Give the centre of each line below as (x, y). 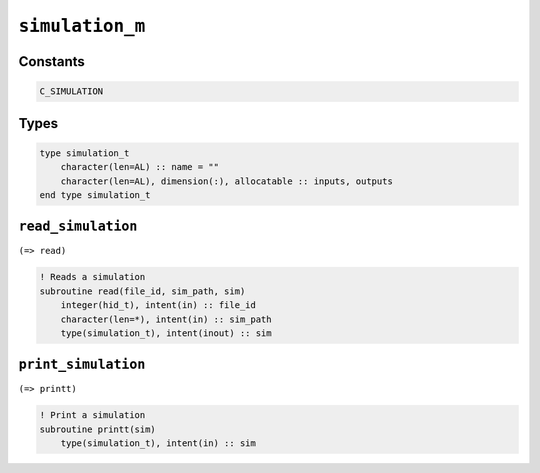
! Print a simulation (92, 415)
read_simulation (78, 226)
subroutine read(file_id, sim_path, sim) (142, 291)
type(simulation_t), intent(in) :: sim (158, 443)
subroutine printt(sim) (98, 429)
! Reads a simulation (92, 277)
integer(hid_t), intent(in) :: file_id (158, 305)
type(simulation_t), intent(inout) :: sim (166, 333)
